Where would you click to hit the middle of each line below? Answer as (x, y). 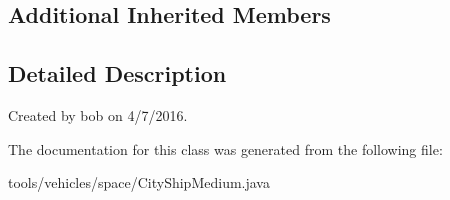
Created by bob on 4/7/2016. (98, 114)
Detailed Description (117, 73)
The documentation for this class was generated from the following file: (225, 148)
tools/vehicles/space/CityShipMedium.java (139, 182)
